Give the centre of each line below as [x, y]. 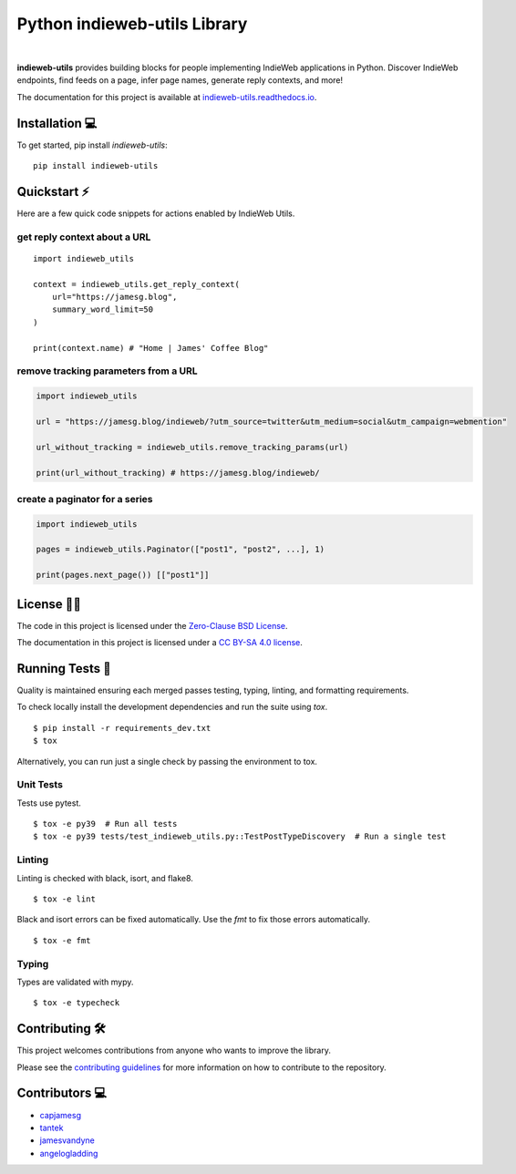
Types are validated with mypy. [75, 982]
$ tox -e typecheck [77, 1003]
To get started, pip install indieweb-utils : [92, 145]
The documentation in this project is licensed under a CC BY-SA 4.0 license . [160, 643]
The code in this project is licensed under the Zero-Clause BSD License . [152, 625]
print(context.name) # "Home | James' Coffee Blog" [151, 348]
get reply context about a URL [84, 237]
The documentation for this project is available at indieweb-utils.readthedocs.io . [167, 97]
